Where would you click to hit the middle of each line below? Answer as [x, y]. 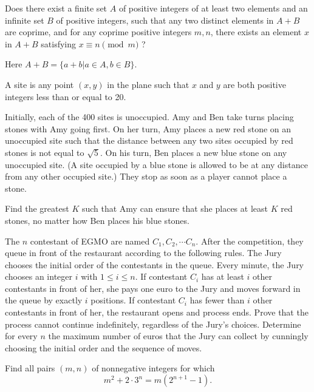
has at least [223, 276]
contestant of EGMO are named [90, 241]
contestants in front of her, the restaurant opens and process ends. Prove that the [157, 312]
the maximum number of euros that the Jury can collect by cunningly [178, 336]
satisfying [58, 43]
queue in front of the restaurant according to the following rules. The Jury [143, 253]
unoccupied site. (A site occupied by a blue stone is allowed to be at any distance [156, 164]
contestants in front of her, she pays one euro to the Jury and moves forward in [153, 288]
